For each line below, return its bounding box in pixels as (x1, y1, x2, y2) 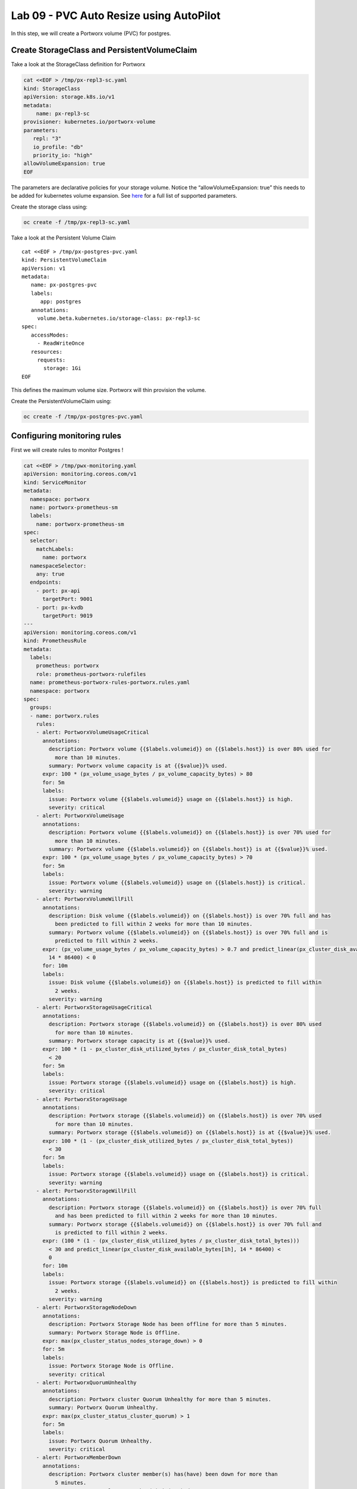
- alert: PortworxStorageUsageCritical (36, 1004, 153, 1011)
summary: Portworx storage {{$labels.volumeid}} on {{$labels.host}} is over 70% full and (48, 1221, 322, 1228)
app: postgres (40, 298, 82, 305)
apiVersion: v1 (21, 265, 66, 272)
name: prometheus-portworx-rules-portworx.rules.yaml (30, 679, 190, 686)
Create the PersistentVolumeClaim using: (11, 397, 112, 404)
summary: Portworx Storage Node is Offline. (48, 1329, 181, 1336)
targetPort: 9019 (42, 612, 93, 619)
